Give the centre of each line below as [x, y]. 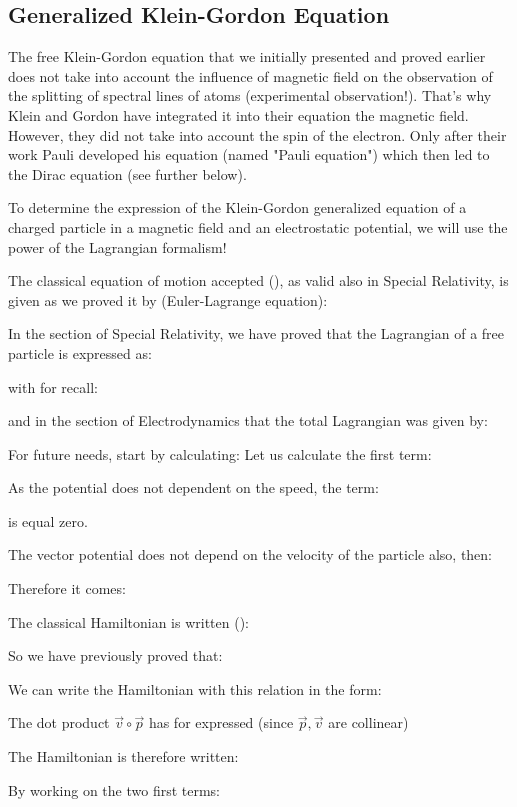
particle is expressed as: [80, 352]
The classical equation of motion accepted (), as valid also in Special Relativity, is [258, 280]
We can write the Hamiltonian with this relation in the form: [195, 688]
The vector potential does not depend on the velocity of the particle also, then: [250, 554]
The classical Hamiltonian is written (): [128, 621]
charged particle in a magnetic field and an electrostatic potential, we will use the [258, 226]
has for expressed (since [221, 722]
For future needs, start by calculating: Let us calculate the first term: [220, 453]
